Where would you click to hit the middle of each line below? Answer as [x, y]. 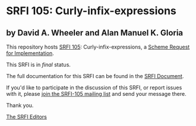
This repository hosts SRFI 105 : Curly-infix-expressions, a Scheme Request [98, 47]
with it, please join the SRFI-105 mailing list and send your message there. [97, 94]
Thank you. [20, 105]
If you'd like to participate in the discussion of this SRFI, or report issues [94, 88]
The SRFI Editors [27, 117]
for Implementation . [30, 53]
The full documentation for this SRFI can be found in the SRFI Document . [95, 76]
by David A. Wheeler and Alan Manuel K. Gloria [95, 33]
